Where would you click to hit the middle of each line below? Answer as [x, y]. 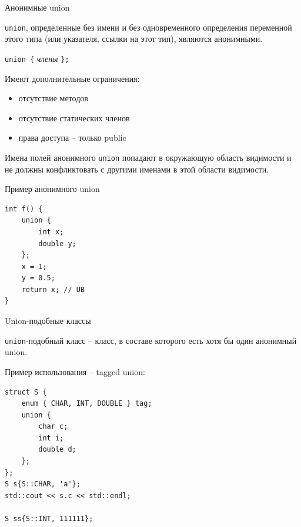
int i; [51, 438]
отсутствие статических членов [74, 117]
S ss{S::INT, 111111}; [49, 519]
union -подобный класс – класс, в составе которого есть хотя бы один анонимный [151, 340]
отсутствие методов [53, 98]
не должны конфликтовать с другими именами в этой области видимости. [137, 169]
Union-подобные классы [48, 321]
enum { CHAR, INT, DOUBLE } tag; [87, 404]
